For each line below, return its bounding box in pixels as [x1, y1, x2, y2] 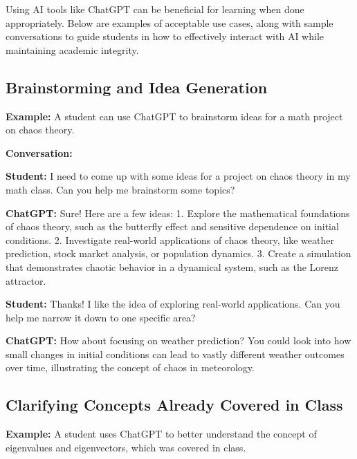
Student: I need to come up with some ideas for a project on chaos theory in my [6, 169, 351, 183]
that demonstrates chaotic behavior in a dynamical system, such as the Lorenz [6, 259, 339, 274]
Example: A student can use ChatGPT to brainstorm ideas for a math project [6, 109, 343, 123]
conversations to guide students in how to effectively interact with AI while [6, 29, 324, 44]
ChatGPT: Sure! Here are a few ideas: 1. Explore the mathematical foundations [6, 205, 350, 220]
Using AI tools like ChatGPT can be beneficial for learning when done [6, 2, 304, 16]
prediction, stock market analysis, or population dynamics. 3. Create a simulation [6, 246, 351, 261]
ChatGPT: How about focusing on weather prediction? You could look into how [6, 333, 351, 348]
